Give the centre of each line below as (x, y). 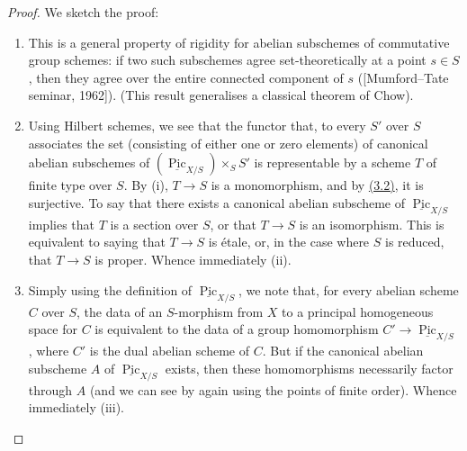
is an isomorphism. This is (372, 224)
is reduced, (415, 242)
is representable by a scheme (332, 162)
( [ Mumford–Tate (403, 77)
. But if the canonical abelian (343, 351)
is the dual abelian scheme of (169, 351)
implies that (61, 224)
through (50, 389)
